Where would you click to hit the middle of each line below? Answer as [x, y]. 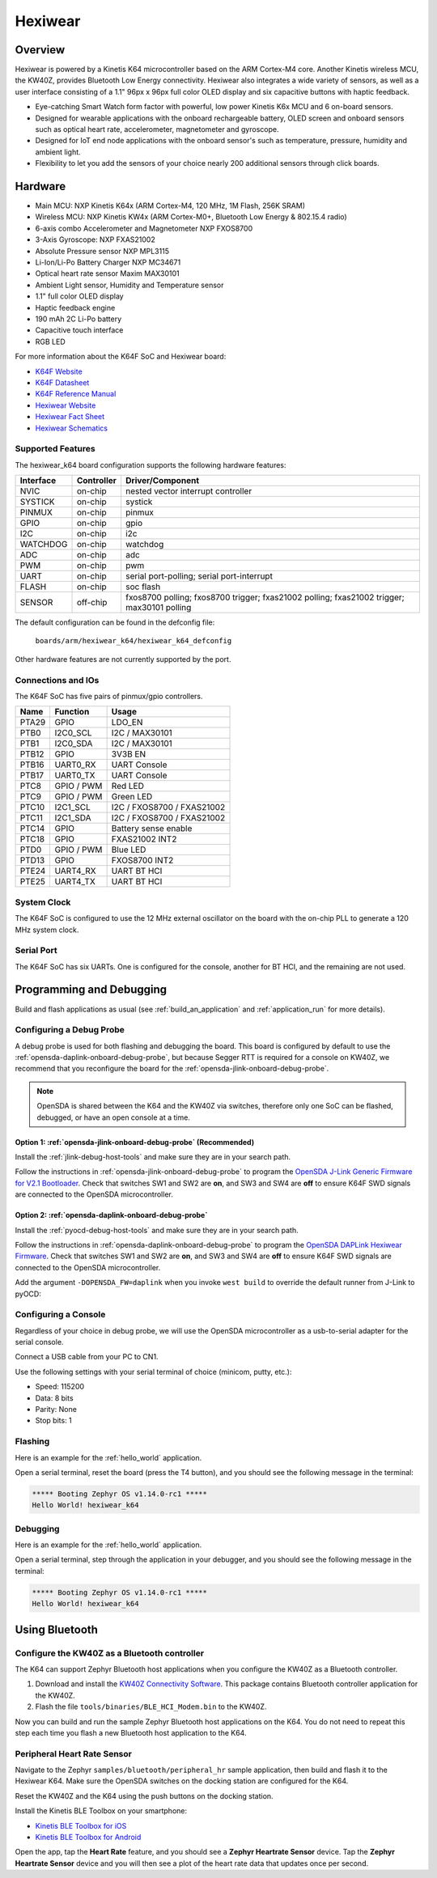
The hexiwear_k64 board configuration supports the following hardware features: [151, 464]
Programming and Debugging [91, 990]
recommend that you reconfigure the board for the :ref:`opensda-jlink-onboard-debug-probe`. [172, 1069]
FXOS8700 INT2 [142, 860]
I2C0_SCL [73, 733]
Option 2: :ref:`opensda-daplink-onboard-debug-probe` [111, 1215]
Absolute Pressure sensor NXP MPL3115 [102, 251]
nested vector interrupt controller [189, 491]
